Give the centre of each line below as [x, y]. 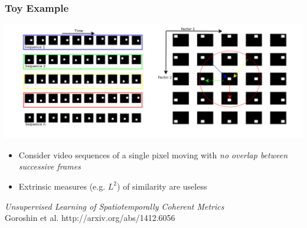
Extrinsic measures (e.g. [62, 186]
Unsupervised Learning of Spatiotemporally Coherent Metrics [115, 206]
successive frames [50, 166]
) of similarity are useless [162, 186]
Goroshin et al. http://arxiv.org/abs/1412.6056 [90, 218]
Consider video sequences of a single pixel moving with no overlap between [153, 154]
